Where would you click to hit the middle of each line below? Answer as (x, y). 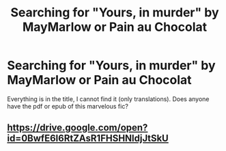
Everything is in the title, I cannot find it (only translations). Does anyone (108, 99)
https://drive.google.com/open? (77, 128)
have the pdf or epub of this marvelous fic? (68, 106)
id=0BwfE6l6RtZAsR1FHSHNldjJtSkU (88, 138)
